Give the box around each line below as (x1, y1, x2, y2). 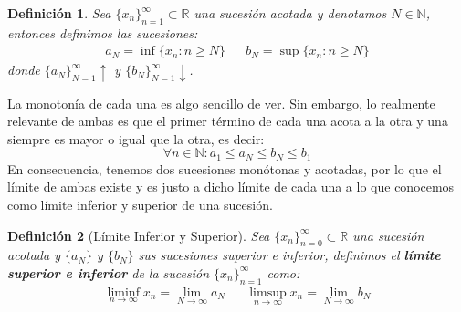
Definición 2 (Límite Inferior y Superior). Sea (7, 225, 270, 244)
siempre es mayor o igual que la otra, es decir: (7, 129, 265, 148)
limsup (249, 286, 287, 299)
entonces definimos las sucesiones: (7, 23, 198, 42)
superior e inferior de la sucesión (7, 263, 210, 282)
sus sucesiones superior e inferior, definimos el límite (138, 245, 441, 265)
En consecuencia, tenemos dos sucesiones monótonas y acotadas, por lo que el (7, 159, 442, 178)
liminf (107, 286, 140, 299)
